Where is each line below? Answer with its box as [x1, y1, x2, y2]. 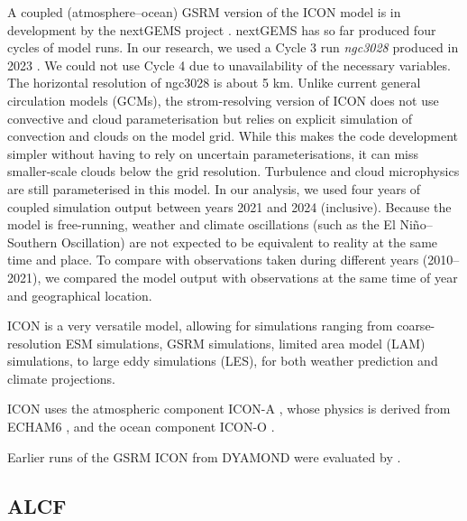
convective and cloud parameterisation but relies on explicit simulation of [7, 108, 413, 127]
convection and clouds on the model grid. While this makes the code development [7, 126, 458, 145]
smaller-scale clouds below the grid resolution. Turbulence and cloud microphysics [7, 162, 460, 181]
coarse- [397, 316, 435, 335]
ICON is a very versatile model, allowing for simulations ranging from [7, 316, 393, 335]
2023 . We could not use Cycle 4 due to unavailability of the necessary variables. [7, 55, 451, 74]
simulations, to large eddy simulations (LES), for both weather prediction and [7, 351, 438, 370]
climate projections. [7, 368, 115, 387]
